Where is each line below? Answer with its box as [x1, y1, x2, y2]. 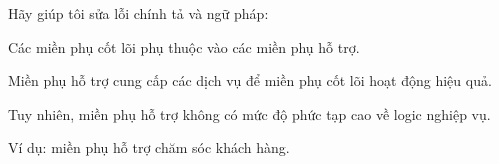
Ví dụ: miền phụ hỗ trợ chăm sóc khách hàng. [8, 137, 290, 158]
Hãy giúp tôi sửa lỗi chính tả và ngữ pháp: [8, 3, 269, 23]
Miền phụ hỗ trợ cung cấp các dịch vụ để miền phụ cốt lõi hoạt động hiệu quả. [8, 70, 492, 91]
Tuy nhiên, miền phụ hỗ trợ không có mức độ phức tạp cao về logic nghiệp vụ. [8, 103, 491, 124]
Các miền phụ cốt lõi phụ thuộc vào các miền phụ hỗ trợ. [8, 36, 360, 57]
